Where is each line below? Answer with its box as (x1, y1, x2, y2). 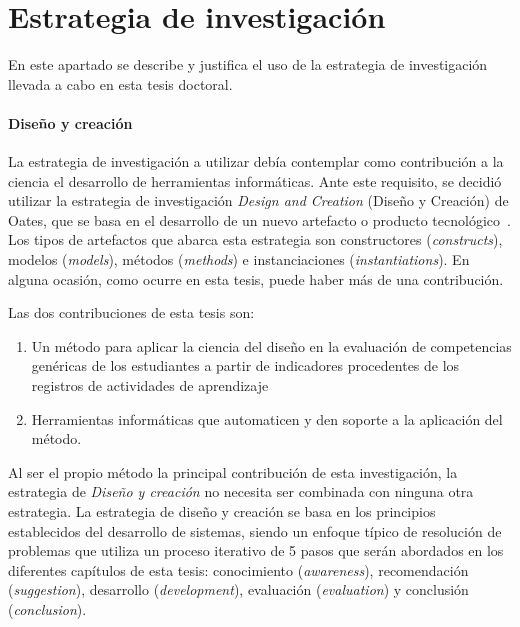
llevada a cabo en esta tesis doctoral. (8, 73, 233, 94)
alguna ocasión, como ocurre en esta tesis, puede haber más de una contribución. (8, 268, 504, 289)
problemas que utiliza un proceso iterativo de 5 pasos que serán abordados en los (8, 540, 504, 561)
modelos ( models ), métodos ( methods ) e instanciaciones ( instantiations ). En (8, 249, 470, 270)
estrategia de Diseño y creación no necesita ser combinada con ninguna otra (8, 481, 474, 502)
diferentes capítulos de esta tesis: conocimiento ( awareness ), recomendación (8, 559, 469, 580)
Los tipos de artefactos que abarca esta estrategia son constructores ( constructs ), (8, 229, 503, 250)
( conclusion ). (8, 598, 87, 619)
